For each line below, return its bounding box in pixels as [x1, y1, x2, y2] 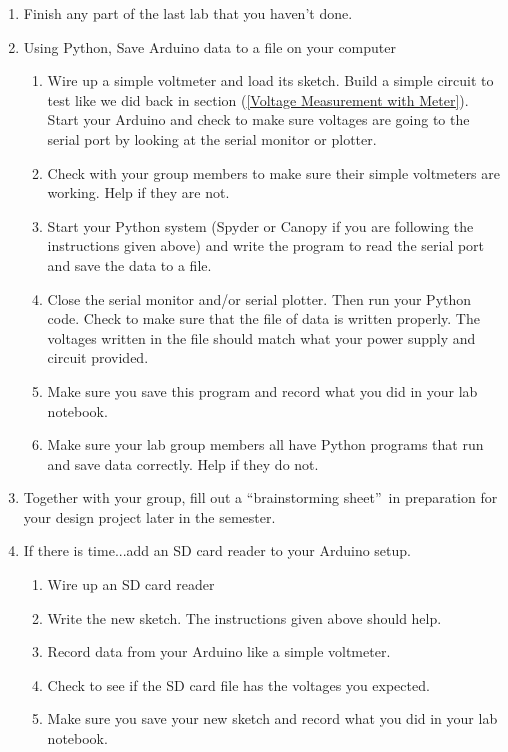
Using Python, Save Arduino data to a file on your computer [23, 36, 396, 57]
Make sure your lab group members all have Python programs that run [47, 434, 484, 455]
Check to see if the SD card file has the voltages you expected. [47, 674, 430, 695]
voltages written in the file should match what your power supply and [47, 327, 476, 348]
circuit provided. [47, 347, 149, 368]
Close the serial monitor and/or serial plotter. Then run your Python [47, 288, 472, 309]
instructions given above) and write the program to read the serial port [47, 235, 485, 256]
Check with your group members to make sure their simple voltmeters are [47, 162, 501, 183]
